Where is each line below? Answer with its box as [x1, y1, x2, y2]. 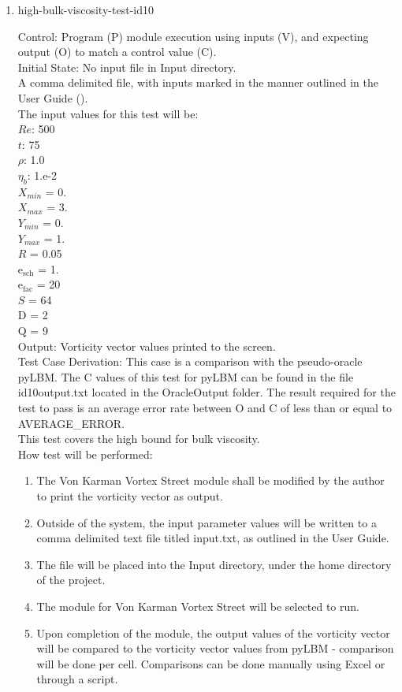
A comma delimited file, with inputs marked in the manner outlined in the [17, 74, 378, 91]
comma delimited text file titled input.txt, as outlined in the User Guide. [36, 530, 389, 546]
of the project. [36, 571, 106, 588]
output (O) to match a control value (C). [17, 43, 217, 60]
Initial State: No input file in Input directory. [17, 58, 236, 75]
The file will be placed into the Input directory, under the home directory [36, 556, 392, 572]
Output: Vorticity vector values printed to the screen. [17, 337, 276, 354]
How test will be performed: [17, 445, 153, 462]
